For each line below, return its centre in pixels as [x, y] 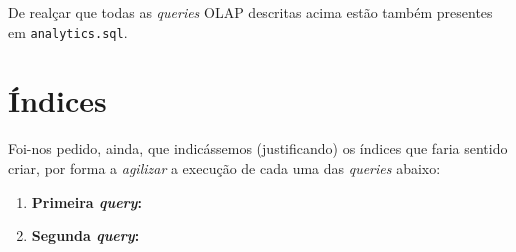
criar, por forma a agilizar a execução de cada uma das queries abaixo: [224, 167]
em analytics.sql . [68, 31]
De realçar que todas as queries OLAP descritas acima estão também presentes [250, 12]
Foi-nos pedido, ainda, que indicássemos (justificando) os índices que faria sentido [258, 148]
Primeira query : [86, 201]
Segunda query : [85, 235]
